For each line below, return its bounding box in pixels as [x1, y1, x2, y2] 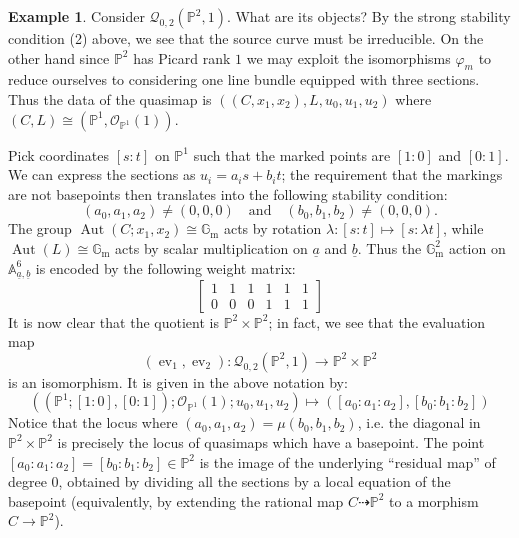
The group [8, 218, 72, 239]
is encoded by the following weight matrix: [35, 257, 296, 278]
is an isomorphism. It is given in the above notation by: [8, 371, 348, 392]
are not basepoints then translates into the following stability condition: [8, 183, 448, 204]
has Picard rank [133, 47, 231, 68]
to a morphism [389, 490, 479, 511]
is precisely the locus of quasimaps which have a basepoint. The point [57, 431, 485, 452]
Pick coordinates [8, 144, 110, 165]
